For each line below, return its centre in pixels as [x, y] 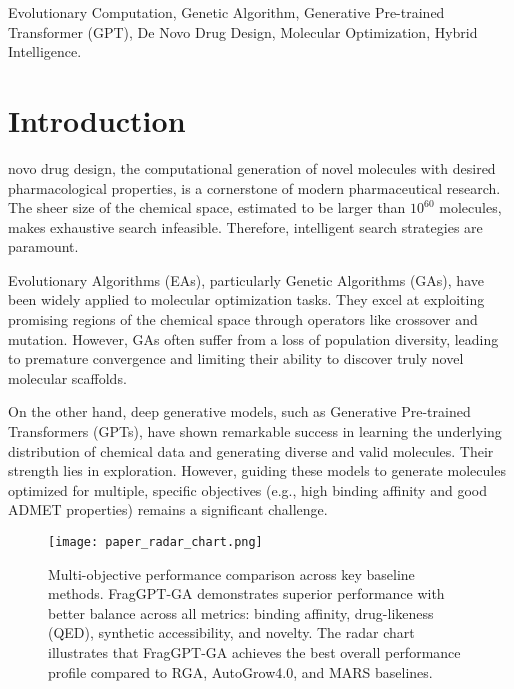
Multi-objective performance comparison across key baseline [231, 573]
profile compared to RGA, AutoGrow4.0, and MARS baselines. [240, 671]
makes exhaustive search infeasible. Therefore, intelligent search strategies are [245, 226]
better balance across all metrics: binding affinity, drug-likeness [241, 612]
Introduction [97, 119]
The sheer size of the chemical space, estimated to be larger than [207, 207]
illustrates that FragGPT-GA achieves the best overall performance [254, 652]
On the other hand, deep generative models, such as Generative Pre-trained [239, 411]
